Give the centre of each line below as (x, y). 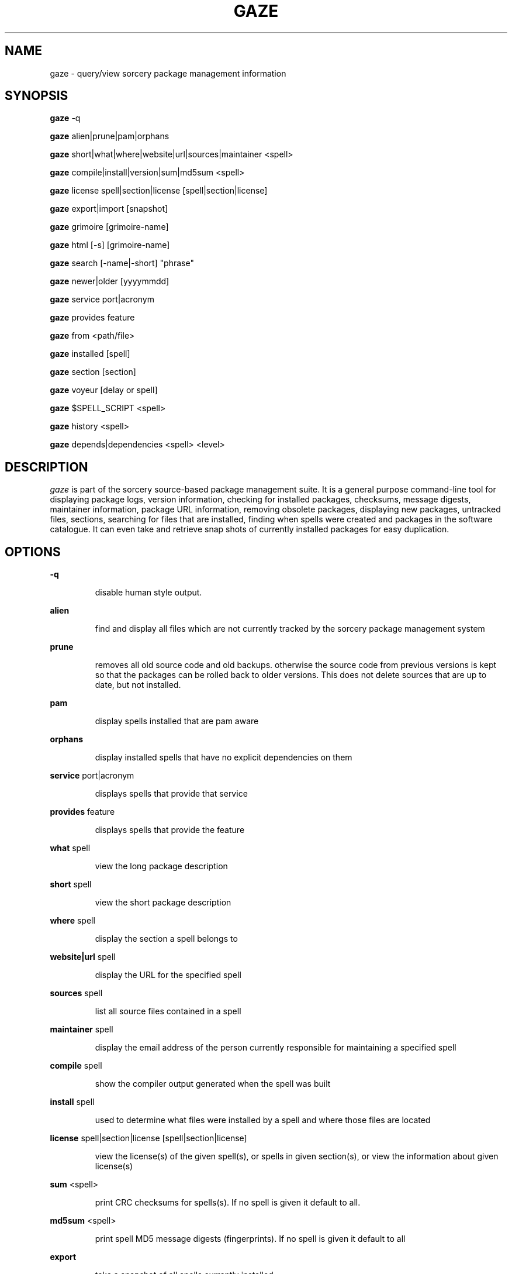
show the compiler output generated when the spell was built (213, 1084)
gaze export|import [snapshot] (109, 209)
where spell (72, 921)
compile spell (76, 1066)
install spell (72, 1102)
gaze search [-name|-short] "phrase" (122, 263)
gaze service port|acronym (102, 299)
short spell (71, 884)
